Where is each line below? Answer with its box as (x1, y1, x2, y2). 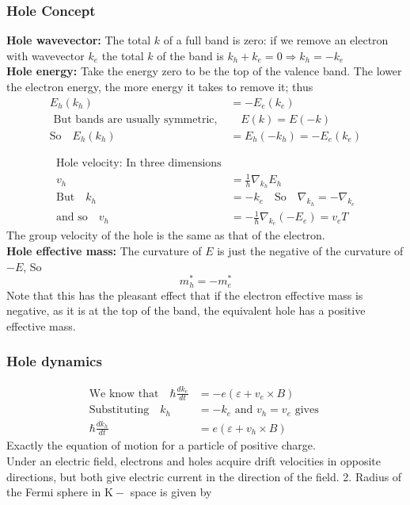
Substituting (89, 404, 150, 416)
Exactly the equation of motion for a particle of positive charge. (6, 437, 316, 453)
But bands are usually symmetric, (53, 113, 218, 125)
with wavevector (6, 47, 85, 63)
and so (56, 212, 88, 224)
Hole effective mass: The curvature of (6, 243, 202, 259)
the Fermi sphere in (6, 484, 101, 500)
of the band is (157, 47, 224, 63)
